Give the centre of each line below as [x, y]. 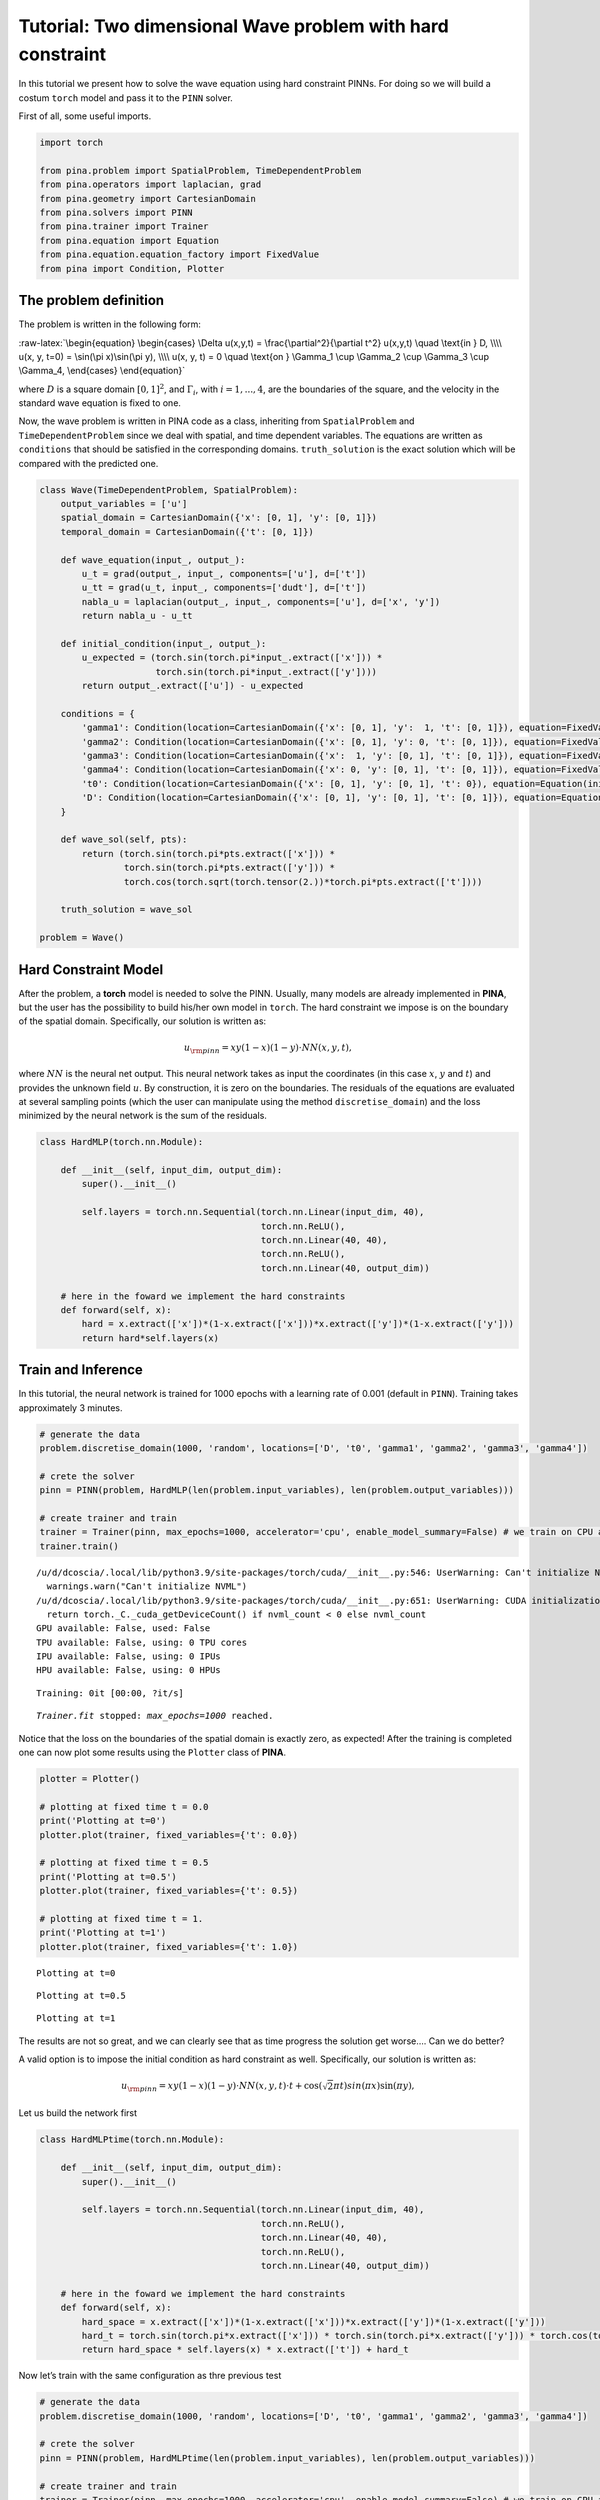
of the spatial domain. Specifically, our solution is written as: [142, 1021]
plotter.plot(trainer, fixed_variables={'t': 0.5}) [169, 1891]
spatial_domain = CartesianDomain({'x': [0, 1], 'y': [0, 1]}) [219, 518]
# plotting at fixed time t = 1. [121, 1918]
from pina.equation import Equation [129, 240]
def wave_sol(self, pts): [124, 839]
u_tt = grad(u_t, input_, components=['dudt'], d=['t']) [224, 588]
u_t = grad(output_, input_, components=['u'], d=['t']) [224, 573]
